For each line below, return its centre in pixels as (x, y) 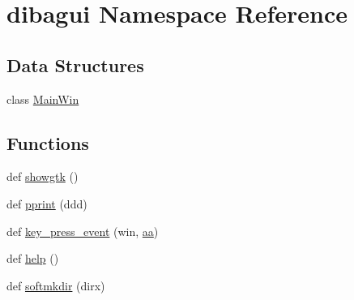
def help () (33, 258)
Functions (48, 142)
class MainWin (43, 99)
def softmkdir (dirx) (56, 285)
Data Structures (75, 64)
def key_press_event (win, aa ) (83, 231)
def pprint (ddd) (47, 203)
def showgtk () (43, 176)
